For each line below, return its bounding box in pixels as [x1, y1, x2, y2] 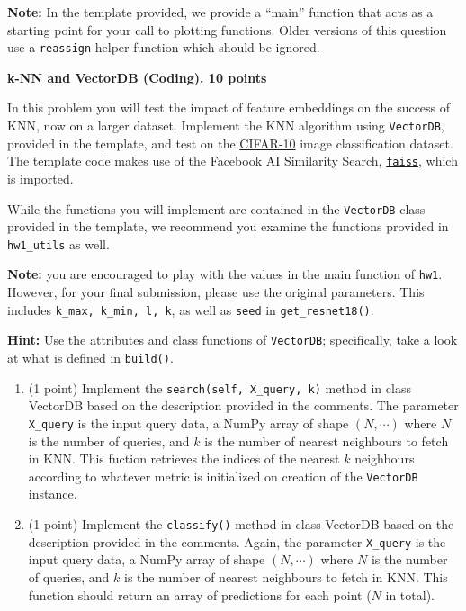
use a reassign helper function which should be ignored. [7, 38, 320, 57]
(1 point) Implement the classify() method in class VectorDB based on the [28, 515, 454, 533]
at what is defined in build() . [7, 348, 174, 366]
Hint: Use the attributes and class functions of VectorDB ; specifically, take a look [7, 330, 458, 349]
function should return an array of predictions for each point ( [28, 585, 372, 604]
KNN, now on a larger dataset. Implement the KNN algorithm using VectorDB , [7, 116, 444, 135]
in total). [385, 585, 435, 604]
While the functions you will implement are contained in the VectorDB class [7, 199, 426, 218]
